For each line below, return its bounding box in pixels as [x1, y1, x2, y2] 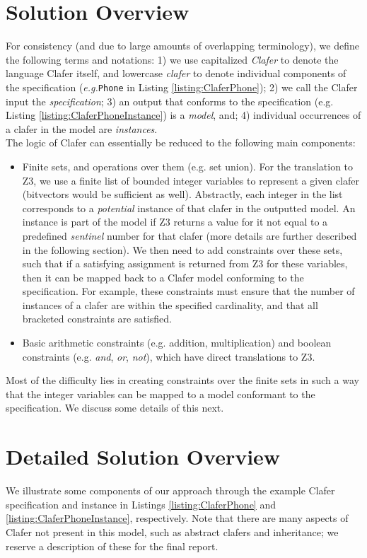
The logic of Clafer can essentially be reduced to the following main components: [6, 135, 356, 150]
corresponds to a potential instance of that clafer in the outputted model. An [22, 200, 356, 215]
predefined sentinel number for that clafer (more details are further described [22, 228, 357, 243]
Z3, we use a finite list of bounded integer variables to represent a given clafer [22, 173, 359, 187]
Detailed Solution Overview [6, 442, 281, 471]
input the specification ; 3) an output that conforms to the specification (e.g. [6, 93, 334, 108]
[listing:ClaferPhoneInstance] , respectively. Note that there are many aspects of [6, 511, 349, 525]
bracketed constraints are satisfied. [22, 311, 172, 326]
